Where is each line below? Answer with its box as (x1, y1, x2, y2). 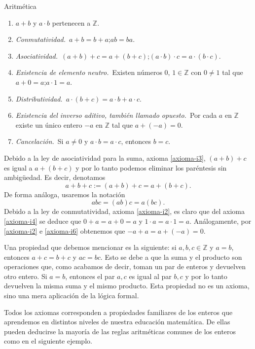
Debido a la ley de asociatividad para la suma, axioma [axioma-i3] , (4, 152, 206, 163)
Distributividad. (15, 93, 63, 104)
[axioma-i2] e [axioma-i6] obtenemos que (4, 225, 125, 236)
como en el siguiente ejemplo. (4, 336, 92, 346)
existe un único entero (15, 119, 82, 130)
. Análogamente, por (189, 215, 252, 226)
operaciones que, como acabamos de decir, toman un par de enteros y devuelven (4, 261, 246, 272)
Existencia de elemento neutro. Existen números (15, 67, 162, 77)
